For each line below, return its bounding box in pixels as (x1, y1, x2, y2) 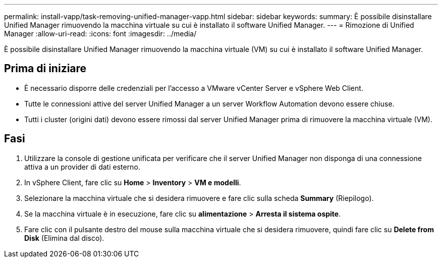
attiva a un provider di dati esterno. (24, 162, 140, 171)
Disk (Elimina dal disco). (24, 233, 104, 242)
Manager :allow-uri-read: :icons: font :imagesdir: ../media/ (4, 29, 197, 38)
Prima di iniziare (4, 62, 87, 75)
